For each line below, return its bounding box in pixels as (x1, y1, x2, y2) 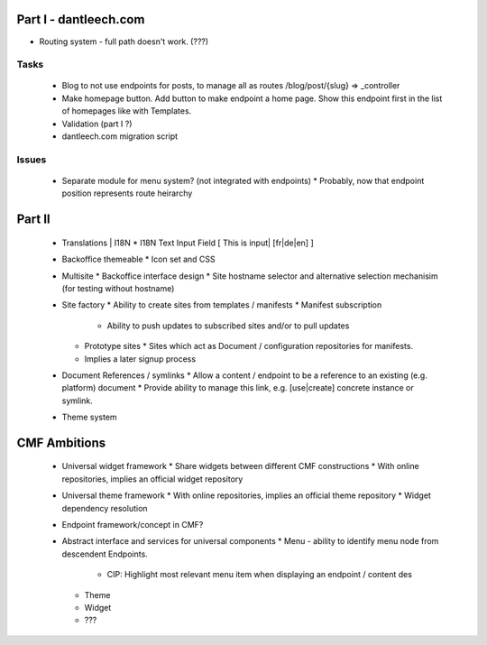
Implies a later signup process (84, 353, 197, 364)
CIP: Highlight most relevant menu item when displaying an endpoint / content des (106, 569, 412, 580)
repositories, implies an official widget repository (61, 474, 243, 484)
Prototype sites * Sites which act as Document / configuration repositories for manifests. (84, 341, 414, 352)
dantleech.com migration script (61, 131, 179, 142)
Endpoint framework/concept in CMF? (61, 520, 204, 530)
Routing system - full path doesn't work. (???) (39, 36, 209, 47)
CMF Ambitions (16, 435, 106, 450)
